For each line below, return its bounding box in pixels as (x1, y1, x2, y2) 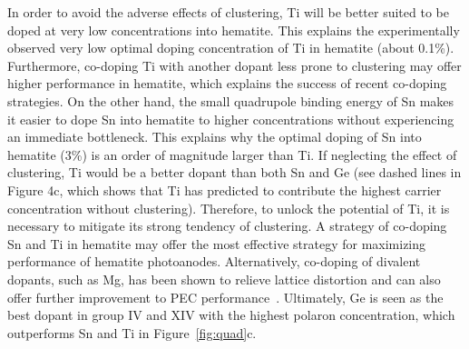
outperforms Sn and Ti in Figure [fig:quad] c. (7, 323, 257, 342)
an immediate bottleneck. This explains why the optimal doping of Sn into (7, 127, 422, 146)
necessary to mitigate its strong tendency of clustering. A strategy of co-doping (7, 216, 447, 235)
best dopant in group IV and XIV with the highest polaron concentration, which (7, 305, 455, 324)
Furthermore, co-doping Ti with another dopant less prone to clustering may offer (7, 55, 462, 75)
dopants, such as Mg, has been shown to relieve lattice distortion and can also (7, 269, 441, 288)
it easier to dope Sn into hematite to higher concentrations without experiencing (7, 109, 454, 128)
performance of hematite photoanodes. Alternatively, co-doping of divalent (7, 252, 421, 271)
